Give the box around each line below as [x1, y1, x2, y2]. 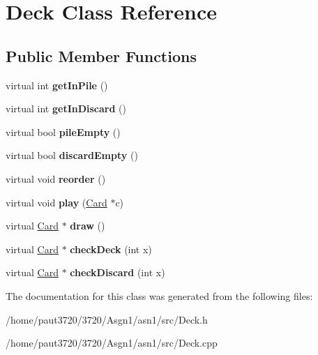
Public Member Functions [6, 45, 197, 66]
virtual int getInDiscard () [6, 101, 126, 116]
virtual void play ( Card [6, 195, 107, 209]
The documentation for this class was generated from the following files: [6, 288, 313, 303]
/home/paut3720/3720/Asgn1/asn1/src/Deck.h [6, 312, 208, 326]
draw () [70, 218, 105, 233]
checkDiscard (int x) [70, 265, 165, 280]
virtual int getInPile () [6, 77, 108, 92]
